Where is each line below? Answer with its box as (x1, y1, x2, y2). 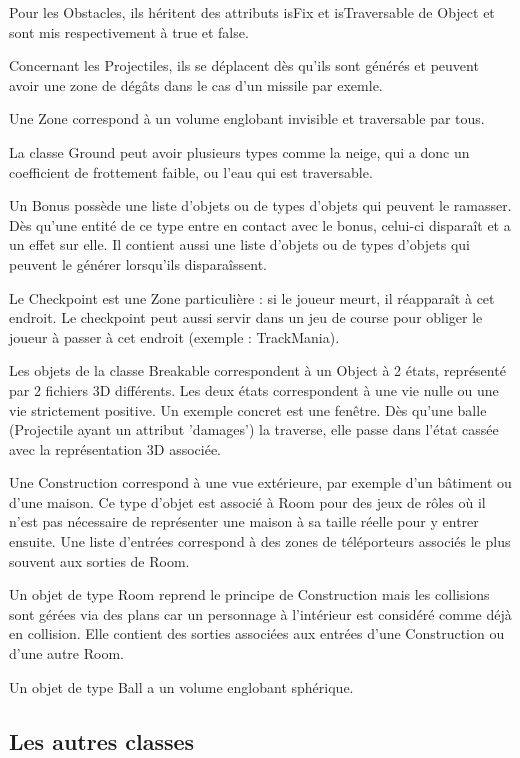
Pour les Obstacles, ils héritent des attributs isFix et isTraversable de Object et (9, 2, 495, 22)
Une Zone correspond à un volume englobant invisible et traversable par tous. (9, 108, 485, 129)
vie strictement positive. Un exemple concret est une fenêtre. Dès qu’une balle (9, 399, 487, 420)
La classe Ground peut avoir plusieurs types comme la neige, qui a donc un (9, 141, 470, 162)
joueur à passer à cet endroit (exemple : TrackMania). (9, 326, 340, 347)
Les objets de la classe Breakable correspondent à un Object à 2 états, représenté (9, 360, 506, 381)
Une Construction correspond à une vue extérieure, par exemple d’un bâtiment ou (9, 472, 512, 493)
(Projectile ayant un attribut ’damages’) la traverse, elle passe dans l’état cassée (9, 419, 499, 440)
